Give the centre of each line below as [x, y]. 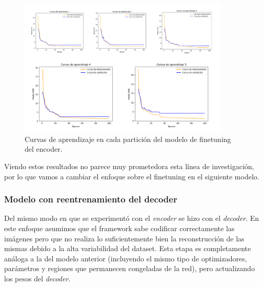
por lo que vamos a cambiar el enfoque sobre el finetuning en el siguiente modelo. [132, 176]
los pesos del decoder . [37, 279]
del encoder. [44, 149]
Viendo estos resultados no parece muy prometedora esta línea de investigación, [129, 166]
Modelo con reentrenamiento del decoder [91, 199]
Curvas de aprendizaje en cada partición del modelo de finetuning [128, 139]
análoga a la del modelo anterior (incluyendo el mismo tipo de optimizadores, [126, 258]
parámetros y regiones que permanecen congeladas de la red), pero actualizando [129, 268]
